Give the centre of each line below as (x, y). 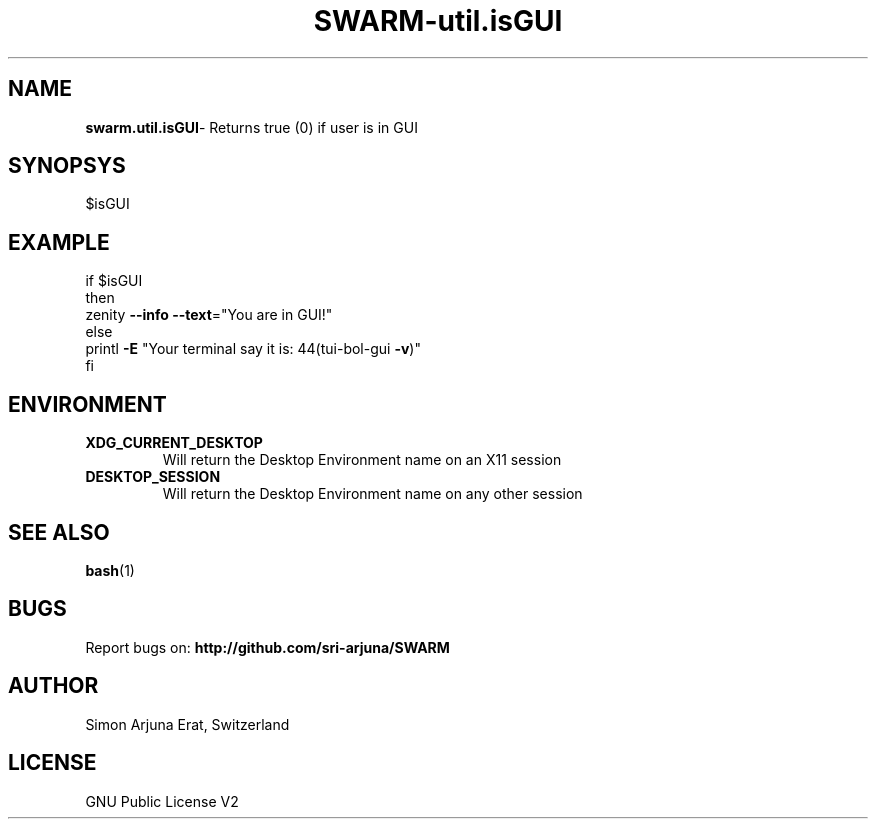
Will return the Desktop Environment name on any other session (372, 494)
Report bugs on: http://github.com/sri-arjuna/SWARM (267, 647)
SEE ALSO (59, 532)
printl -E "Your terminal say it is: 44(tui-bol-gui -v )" (253, 349)
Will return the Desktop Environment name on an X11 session (362, 460)
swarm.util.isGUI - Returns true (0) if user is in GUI (251, 127)
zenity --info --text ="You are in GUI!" (209, 315)
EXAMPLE (59, 242)
